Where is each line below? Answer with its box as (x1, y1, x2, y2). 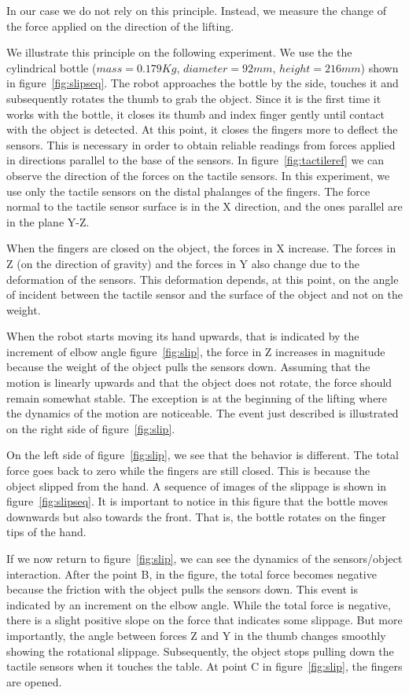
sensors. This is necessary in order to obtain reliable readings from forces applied (6, 136, 396, 153)
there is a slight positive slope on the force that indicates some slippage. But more (6, 612, 403, 628)
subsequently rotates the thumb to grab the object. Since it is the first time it (6, 90, 381, 106)
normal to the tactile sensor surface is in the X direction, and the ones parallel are (6, 198, 403, 215)
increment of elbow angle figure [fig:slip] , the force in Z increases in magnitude (6, 343, 385, 359)
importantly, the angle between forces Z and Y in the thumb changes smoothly (6, 627, 386, 643)
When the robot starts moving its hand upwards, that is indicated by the (6, 328, 359, 344)
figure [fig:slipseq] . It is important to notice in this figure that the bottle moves (6, 493, 389, 509)
